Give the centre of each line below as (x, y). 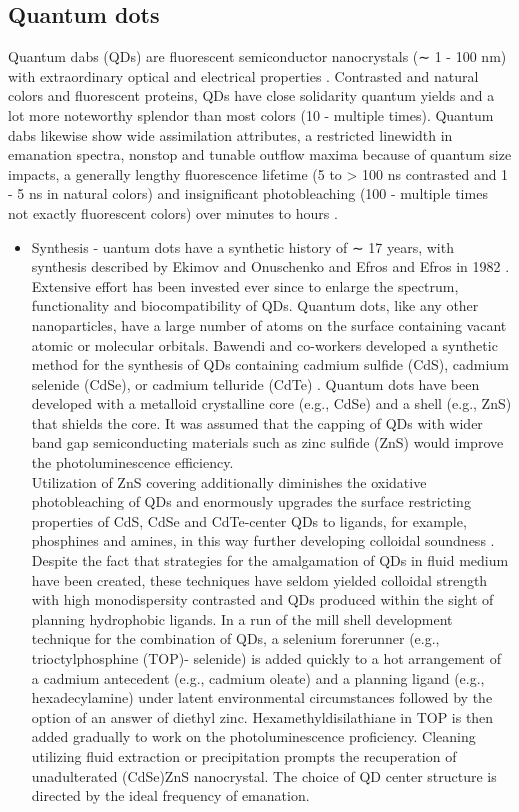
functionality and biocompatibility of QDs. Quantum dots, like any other (255, 305)
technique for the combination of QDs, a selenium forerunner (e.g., (235, 638)
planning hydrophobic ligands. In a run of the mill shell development (242, 618)
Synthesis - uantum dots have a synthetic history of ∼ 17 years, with (242, 246)
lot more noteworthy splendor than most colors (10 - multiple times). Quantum (251, 114)
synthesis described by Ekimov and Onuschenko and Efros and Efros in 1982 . (270, 266)
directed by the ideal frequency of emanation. (170, 795)
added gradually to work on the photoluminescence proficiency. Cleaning (253, 736)
